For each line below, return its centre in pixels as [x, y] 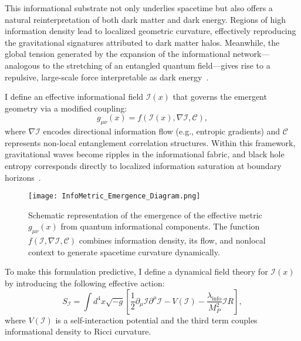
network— [251, 54]
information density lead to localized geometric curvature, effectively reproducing [150, 31]
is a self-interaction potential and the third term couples [156, 320]
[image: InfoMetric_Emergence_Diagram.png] [114, 196]
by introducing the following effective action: [85, 283]
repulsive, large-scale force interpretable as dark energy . [107, 77]
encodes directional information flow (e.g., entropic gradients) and [162, 131]
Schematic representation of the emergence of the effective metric [145, 215]
